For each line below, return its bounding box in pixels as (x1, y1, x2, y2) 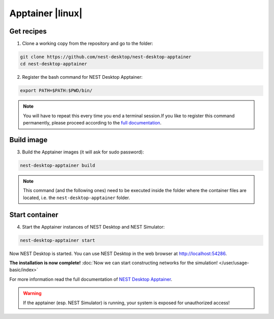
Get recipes (9, 27, 47, 36)
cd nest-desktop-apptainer (20, 61, 87, 67)
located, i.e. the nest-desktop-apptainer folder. (23, 195, 130, 201)
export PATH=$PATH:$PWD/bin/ (20, 88, 93, 93)
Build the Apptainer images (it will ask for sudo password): (22, 149, 144, 155)
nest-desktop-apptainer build (20, 163, 95, 169)
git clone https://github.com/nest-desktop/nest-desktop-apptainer (20, 54, 192, 60)
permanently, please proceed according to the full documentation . (23, 120, 162, 126)
